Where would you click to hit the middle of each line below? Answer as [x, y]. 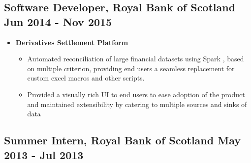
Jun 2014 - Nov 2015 [58, 21]
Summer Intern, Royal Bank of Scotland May [122, 140]
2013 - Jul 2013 [44, 154]
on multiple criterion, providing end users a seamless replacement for [131, 68]
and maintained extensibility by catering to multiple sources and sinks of [137, 104]
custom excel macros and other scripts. [86, 78]
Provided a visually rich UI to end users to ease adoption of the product [136, 94]
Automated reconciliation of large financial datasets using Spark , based [136, 59]
